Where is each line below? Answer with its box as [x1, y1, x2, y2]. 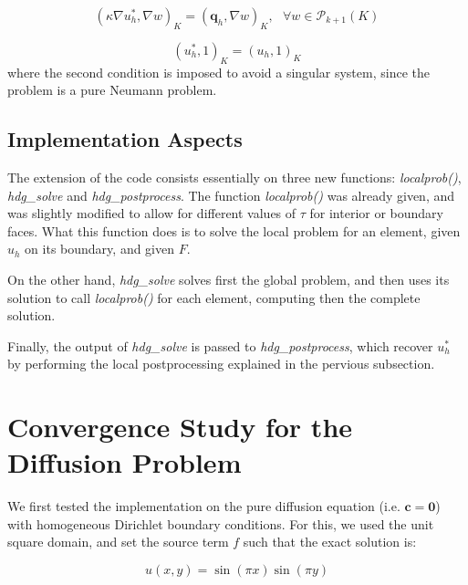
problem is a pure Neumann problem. [7, 80, 217, 99]
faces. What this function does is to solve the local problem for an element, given [7, 221, 461, 240]
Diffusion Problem [7, 444, 242, 481]
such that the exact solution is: [243, 532, 417, 551]
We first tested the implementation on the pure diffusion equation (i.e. [7, 496, 400, 516]
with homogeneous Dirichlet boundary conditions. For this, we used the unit [7, 514, 434, 533]
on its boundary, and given [25, 239, 174, 258]
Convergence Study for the [7, 408, 353, 445]
